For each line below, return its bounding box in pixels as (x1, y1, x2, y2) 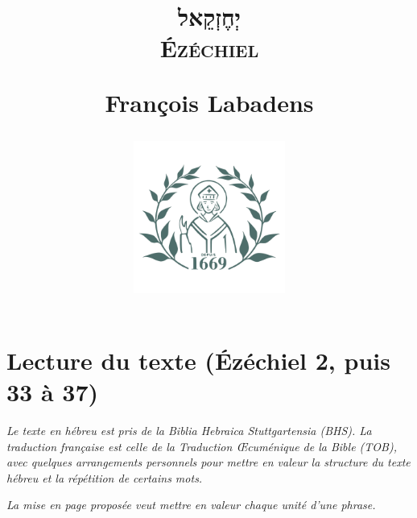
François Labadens (105, 85, 314, 118)
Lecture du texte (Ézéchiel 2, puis (6, 343, 390, 376)
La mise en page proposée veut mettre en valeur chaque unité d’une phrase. (6, 496, 376, 513)
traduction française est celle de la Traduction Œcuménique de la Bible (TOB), (6, 437, 397, 454)
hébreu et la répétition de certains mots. (6, 469, 203, 486)
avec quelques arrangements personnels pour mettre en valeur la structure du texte (6, 454, 411, 470)
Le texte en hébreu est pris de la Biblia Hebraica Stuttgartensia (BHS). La (6, 422, 372, 439)
